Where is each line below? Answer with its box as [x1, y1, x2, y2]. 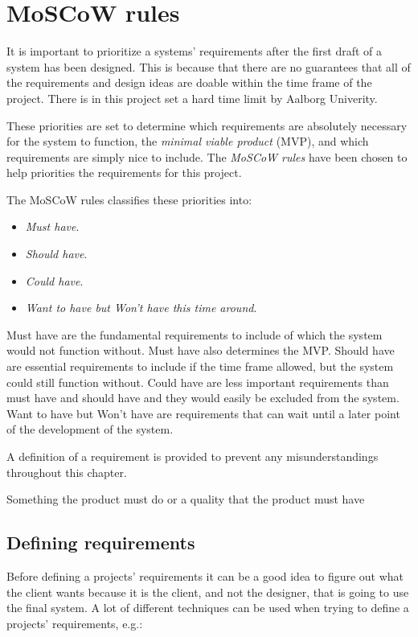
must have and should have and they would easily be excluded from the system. [6, 389, 400, 406]
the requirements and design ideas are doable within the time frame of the [6, 74, 372, 91]
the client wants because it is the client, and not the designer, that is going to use [6, 583, 409, 600]
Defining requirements [6, 530, 195, 555]
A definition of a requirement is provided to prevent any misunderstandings [6, 448, 379, 464]
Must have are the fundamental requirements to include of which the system [6, 326, 383, 343]
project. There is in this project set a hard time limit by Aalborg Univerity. [6, 89, 378, 106]
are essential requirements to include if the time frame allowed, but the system [6, 358, 394, 375]
